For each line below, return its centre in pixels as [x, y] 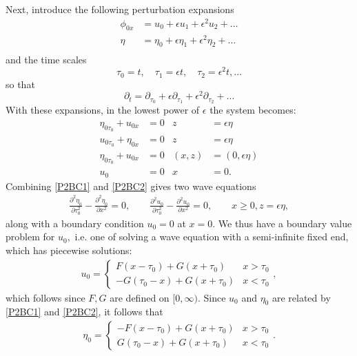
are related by [301, 297]
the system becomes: [253, 110]
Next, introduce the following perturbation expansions [120, 9]
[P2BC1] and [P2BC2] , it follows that [84, 312]
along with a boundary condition [75, 223]
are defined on [140, 297]
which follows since [45, 297]
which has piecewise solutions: [69, 250]
